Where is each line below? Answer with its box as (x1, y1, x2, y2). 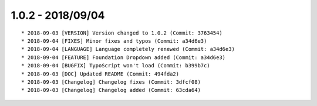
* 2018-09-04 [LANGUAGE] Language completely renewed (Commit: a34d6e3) (21, 46, 235, 53)
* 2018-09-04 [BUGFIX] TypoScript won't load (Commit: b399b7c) (21, 62, 211, 69)
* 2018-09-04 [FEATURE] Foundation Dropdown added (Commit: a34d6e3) (21, 54, 226, 61)
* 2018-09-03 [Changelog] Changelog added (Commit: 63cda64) (21, 87, 201, 94)
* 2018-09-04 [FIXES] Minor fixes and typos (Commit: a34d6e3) (21, 37, 207, 44)
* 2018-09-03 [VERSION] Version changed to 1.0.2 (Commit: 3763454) (21, 29, 222, 36)
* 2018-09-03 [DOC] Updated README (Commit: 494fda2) (21, 70, 179, 77)
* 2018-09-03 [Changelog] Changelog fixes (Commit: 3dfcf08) (21, 78, 201, 85)
